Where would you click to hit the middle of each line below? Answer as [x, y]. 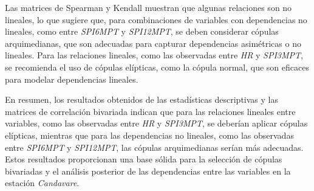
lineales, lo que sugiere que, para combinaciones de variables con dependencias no [156, 19]
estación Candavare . [42, 183]
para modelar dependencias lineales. [72, 79]
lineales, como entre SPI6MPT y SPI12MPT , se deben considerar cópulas [142, 31]
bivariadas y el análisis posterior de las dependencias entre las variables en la [148, 171]
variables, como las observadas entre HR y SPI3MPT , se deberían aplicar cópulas [156, 123]
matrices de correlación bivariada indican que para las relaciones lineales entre [150, 111]
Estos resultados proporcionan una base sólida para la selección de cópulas [144, 159]
